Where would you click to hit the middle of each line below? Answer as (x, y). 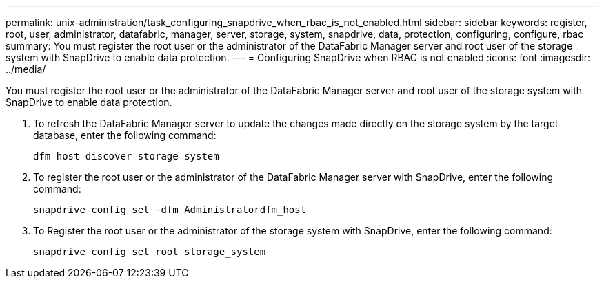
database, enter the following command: (125, 135)
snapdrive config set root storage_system (150, 252)
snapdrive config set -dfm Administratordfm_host (170, 210)
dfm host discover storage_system (126, 156)
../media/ (26, 69)
